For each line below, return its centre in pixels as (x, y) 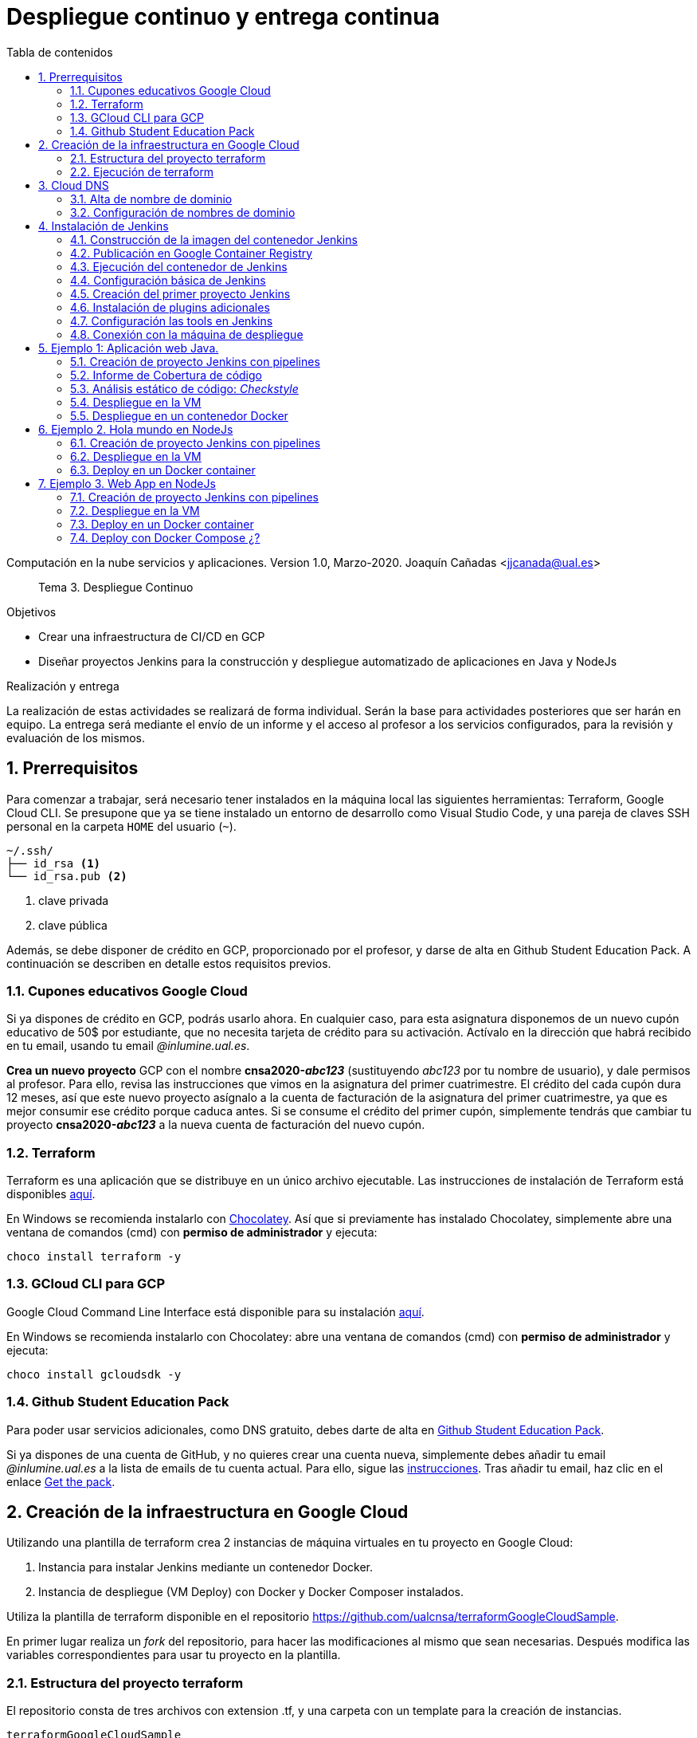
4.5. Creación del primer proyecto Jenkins (180, 293)
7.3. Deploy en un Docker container (162, 524)
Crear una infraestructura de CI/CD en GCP (152, 636)
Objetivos (31, 611)
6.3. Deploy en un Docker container (163, 470)
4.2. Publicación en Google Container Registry (192, 253)
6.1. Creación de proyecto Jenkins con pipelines (196, 442)
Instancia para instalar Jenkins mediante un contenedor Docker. (206, 1567)
